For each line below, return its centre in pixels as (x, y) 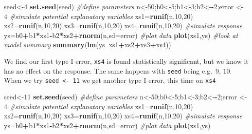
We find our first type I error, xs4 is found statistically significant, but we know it (126, 61)
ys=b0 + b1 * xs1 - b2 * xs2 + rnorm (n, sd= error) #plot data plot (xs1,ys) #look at (121, 35)
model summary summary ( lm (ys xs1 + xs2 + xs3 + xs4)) (88, 45)
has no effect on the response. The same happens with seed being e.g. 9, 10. (118, 70)
